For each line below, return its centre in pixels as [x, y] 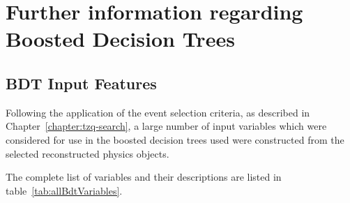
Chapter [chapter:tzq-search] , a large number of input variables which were [166, 126]
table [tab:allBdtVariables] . [64, 190]
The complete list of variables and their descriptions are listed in [144, 177]
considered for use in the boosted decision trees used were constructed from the [175, 139]
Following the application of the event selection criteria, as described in [158, 112]
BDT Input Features [81, 83]
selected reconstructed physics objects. [87, 153]
